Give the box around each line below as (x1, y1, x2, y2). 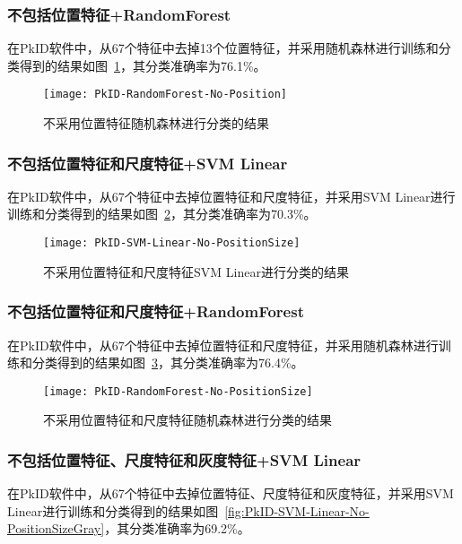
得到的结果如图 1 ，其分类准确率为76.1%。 (19, 56, 266, 74)
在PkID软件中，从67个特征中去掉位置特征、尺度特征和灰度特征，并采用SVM (7, 484, 454, 503)
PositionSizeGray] (7, 519, 105, 538)
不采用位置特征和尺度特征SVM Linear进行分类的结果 (43, 262, 349, 281)
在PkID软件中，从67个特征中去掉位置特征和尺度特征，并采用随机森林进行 (7, 335, 439, 354)
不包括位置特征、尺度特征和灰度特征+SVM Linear (7, 448, 362, 471)
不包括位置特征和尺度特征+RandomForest (7, 300, 304, 323)
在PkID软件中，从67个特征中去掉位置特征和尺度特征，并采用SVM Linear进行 (7, 186, 456, 205)
